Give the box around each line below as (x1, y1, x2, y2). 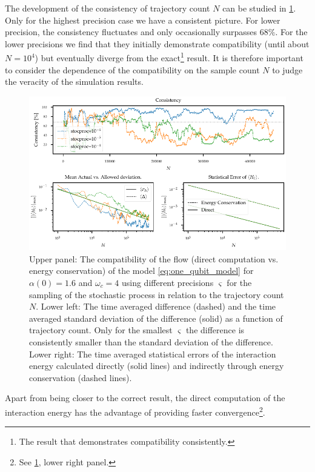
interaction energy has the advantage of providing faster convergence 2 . (5, 404, 265, 418)
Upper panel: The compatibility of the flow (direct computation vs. (29, 252, 279, 265)
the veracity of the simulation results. (5, 75, 144, 88)
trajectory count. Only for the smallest (29, 324, 173, 336)
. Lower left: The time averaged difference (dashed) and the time (36, 300, 276, 313)
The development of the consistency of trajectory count (5, 2, 210, 14)
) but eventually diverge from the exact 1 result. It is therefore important (35, 50, 303, 64)
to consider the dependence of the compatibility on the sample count (5, 63, 260, 76)
